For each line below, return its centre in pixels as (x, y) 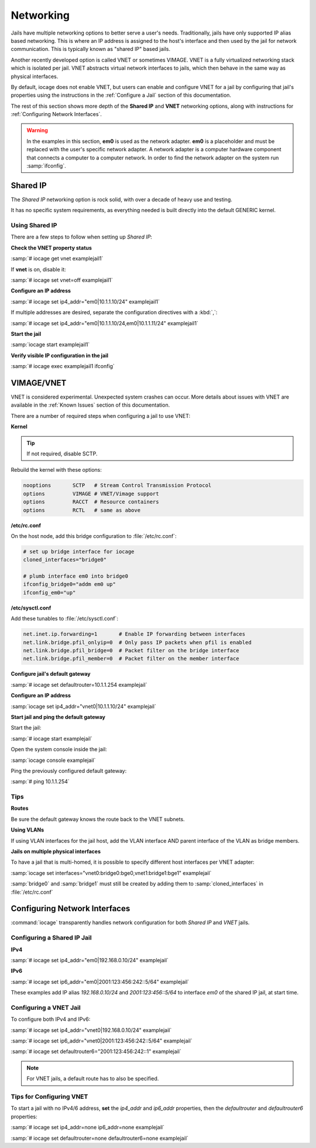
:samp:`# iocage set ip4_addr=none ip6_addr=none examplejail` (88, 1127)
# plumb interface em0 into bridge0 (76, 576)
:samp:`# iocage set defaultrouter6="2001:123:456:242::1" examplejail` (96, 1051)
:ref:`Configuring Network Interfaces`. (56, 114)
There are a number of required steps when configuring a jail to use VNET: (100, 415)
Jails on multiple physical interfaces (56, 851)
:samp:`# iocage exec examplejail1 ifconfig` (63, 366)
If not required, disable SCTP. (62, 454)
